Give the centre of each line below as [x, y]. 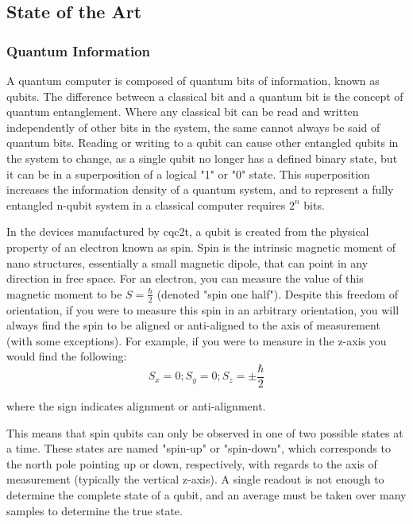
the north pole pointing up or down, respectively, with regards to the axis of [192, 463]
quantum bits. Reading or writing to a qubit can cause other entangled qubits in [203, 143]
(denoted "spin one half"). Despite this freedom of [278, 293]
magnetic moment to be [64, 293]
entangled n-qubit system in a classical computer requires [146, 204]
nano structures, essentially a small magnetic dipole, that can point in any [187, 262]
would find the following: [67, 356]
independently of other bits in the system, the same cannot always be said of [193, 127]
